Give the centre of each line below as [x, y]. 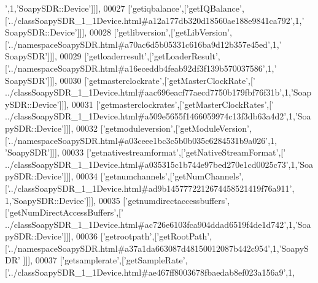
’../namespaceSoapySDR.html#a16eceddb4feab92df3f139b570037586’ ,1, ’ [142, 68]
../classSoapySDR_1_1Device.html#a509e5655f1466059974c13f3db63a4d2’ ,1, [150, 116]
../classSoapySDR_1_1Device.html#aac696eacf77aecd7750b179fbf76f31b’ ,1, [148, 92]
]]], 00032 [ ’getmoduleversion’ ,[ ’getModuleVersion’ [156, 128]
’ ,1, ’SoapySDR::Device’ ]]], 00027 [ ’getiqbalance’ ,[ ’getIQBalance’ [123, 8]
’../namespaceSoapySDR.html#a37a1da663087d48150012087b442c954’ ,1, [143, 248]
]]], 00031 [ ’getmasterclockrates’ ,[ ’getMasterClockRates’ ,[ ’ [166, 104]
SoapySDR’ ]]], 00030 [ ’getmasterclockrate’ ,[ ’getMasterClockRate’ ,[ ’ [130, 80]
